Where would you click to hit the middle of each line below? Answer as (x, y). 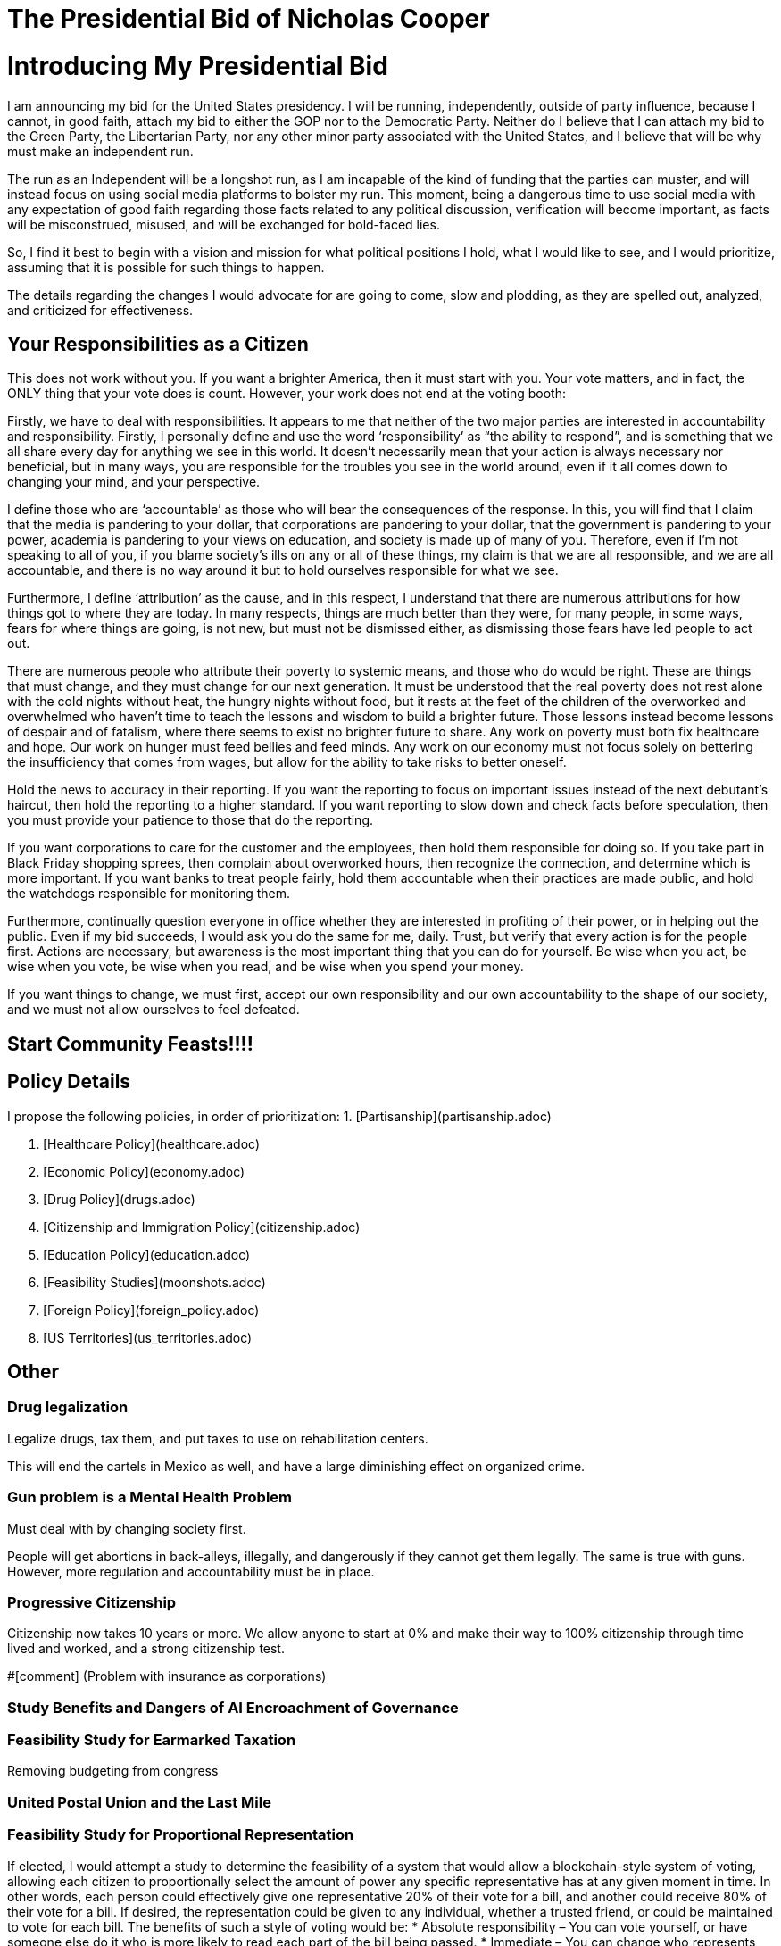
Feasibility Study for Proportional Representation (181, 1835)
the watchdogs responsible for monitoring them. (149, 894)
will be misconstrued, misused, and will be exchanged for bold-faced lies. (224, 224)
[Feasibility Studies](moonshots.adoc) (154, 1282)
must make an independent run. (100, 151)
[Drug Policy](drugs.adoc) (119, 1199)
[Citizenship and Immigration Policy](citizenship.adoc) (202, 1227)
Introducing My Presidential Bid (198, 66)
